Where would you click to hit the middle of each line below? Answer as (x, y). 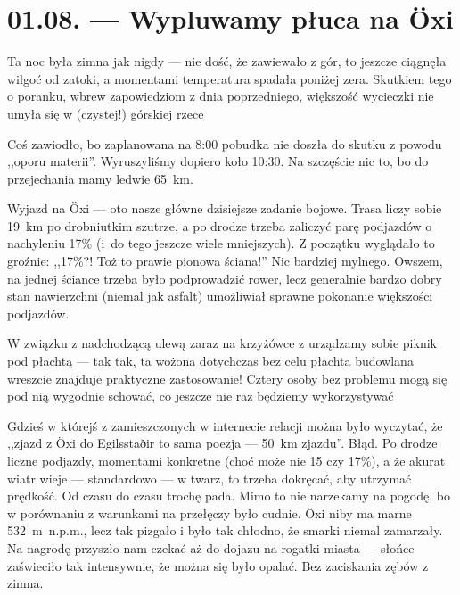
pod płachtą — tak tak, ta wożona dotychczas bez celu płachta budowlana (210, 361)
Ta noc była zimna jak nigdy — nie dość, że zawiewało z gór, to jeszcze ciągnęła (227, 61)
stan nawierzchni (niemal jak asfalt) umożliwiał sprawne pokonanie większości (220, 296)
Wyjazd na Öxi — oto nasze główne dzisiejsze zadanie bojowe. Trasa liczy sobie (225, 208)
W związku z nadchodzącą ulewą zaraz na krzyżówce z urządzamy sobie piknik (222, 343)
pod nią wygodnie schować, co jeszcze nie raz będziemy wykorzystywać (201, 396)
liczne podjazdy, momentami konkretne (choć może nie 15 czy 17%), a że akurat (226, 460)
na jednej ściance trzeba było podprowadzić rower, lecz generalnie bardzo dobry (225, 278)
